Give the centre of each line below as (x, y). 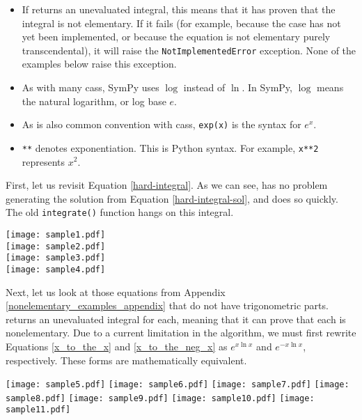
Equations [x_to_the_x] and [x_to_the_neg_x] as (117, 346)
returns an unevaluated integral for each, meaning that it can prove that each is (176, 319)
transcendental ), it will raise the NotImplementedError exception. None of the (189, 50)
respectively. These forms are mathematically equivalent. (126, 360)
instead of (204, 87)
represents (44, 161)
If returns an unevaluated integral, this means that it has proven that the (179, 9)
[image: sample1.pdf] (56, 234)
